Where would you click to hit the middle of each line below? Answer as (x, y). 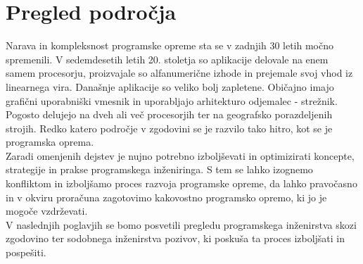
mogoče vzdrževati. (47, 211)
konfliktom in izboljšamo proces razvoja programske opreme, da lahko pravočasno (181, 183)
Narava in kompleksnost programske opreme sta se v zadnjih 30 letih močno (170, 45)
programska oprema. (50, 142)
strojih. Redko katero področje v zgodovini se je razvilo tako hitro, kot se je (169, 128)
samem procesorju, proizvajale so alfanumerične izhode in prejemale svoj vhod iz (179, 73)
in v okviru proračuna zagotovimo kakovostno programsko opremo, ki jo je (166, 197)
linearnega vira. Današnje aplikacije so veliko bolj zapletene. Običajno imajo (170, 86)
